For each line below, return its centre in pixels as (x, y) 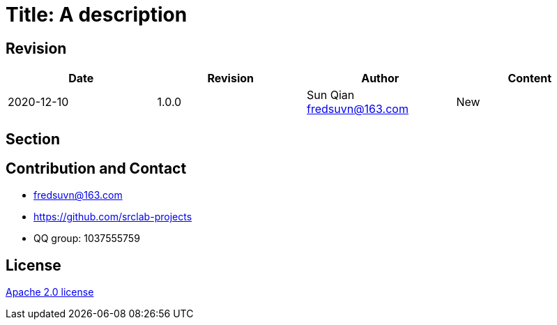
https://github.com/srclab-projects (113, 217)
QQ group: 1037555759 (87, 239)
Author (380, 78)
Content (530, 78)
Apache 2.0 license (50, 292)
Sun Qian (331, 95)
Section (33, 139)
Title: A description (97, 15)
